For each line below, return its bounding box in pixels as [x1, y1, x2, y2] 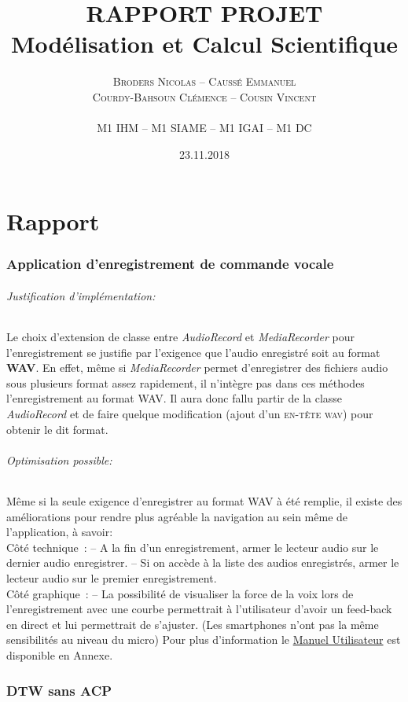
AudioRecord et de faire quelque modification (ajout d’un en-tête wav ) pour [6, 406, 373, 422]
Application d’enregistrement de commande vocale [6, 254, 334, 274]
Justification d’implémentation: [6, 287, 156, 303]
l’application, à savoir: [6, 524, 113, 540]
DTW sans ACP [6, 680, 112, 700]
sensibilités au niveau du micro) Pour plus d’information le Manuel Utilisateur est [6, 631, 401, 648]
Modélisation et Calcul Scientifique [10, 28, 399, 60]
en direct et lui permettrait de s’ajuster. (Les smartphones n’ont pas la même [6, 616, 379, 632]
